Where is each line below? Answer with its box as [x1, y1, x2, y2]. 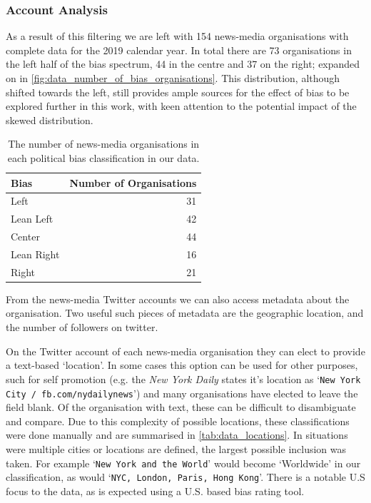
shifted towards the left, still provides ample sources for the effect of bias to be [6, 84, 350, 99]
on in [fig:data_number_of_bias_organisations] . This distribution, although [6, 71, 340, 85]
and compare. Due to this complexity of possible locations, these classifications [6, 413, 350, 428]
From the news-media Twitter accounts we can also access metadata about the [6, 291, 350, 306]
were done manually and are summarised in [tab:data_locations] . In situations [6, 427, 348, 442]
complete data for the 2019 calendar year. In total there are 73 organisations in [6, 42, 352, 57]
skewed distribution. [6, 112, 93, 127]
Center [11, 229, 40, 244]
